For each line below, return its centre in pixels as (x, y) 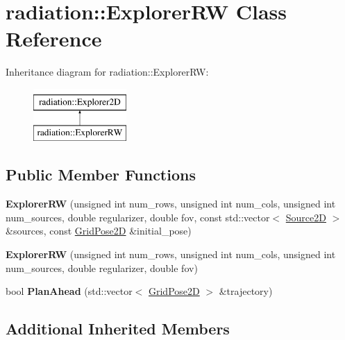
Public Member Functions (101, 175)
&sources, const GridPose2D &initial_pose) (99, 231)
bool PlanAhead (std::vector (69, 291)
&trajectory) (246, 291)
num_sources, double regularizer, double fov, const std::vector (138, 217)
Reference (54, 39)
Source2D (306, 217)
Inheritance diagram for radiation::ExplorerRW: (107, 72)
